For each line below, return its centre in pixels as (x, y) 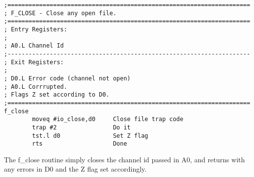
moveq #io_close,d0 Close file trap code (108, 119)
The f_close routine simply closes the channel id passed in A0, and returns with (125, 159)
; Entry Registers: (36, 29)
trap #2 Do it (81, 127)
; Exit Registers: (34, 62)
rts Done (80, 144)
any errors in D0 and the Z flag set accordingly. (75, 169)
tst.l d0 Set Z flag (90, 136)
